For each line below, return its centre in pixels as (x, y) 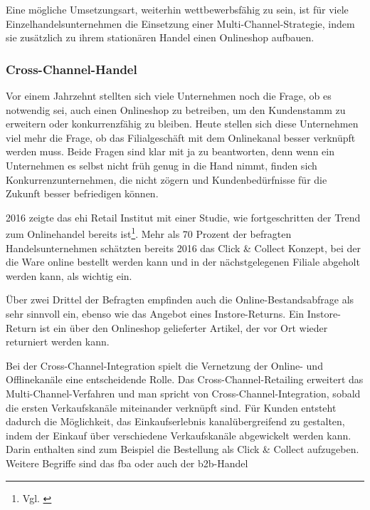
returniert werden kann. (58, 342)
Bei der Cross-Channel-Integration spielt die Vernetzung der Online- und (164, 365)
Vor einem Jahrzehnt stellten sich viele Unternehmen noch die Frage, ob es (169, 95)
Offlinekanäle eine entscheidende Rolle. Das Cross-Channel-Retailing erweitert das (185, 379)
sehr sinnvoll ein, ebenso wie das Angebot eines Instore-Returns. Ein (155, 313)
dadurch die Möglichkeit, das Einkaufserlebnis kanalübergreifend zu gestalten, (175, 421)
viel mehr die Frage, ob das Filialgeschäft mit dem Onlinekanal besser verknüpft (181, 137)
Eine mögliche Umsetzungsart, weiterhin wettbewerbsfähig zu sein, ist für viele (177, 9)
